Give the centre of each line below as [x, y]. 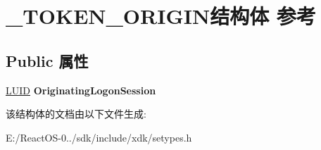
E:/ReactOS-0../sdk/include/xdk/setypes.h [99, 137]
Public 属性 [47, 60]
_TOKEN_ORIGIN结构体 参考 [161, 16]
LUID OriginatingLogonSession [81, 90]
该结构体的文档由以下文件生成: [76, 114]
